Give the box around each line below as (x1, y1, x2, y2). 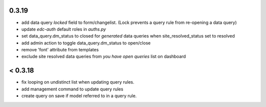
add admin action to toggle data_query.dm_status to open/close (21, 40, 151, 46)
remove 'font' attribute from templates (21, 47, 99, 53)
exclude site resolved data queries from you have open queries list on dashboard (21, 54, 186, 60)
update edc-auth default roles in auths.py (21, 26, 106, 32)
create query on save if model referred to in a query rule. (21, 93, 137, 99)
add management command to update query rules (21, 86, 124, 92)
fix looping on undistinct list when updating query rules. (21, 79, 135, 85)
